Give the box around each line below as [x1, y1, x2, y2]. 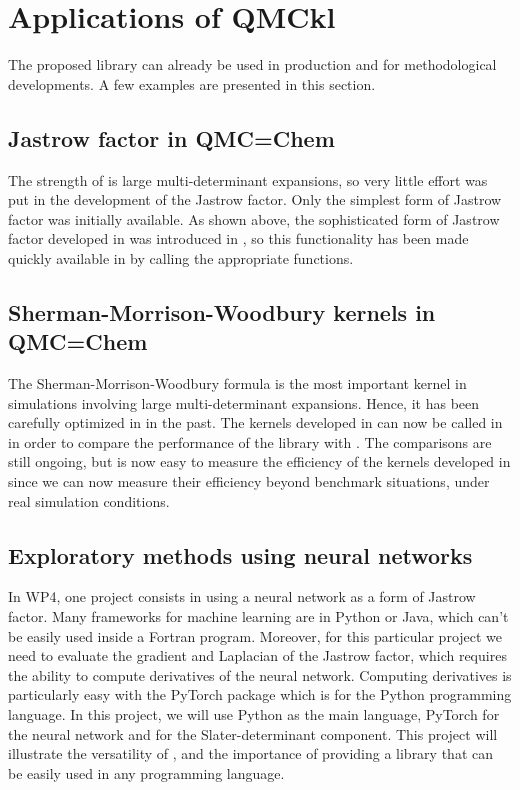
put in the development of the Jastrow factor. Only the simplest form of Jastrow [8, 189, 502, 210]
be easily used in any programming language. [8, 762, 285, 783]
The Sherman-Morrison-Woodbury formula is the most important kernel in [8, 373, 467, 394]
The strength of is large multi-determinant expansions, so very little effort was [8, 169, 488, 190]
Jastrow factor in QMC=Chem [8, 122, 335, 153]
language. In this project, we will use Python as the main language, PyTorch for [8, 704, 500, 724]
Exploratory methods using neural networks [8, 539, 473, 570]
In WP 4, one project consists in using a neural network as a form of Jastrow [8, 586, 476, 607]
